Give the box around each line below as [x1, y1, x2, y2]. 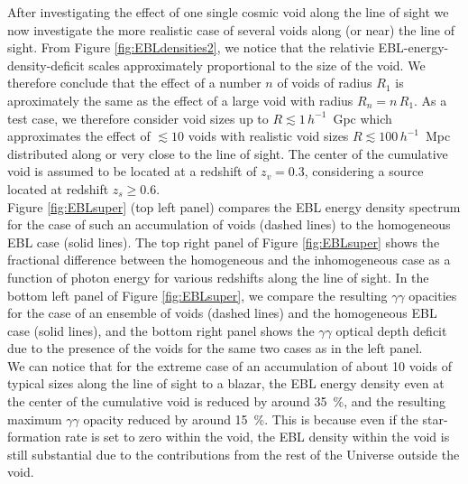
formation [7, 427, 61, 446]
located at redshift [7, 179, 109, 198]
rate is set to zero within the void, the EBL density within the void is [65, 427, 450, 446]
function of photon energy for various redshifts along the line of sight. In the [7, 267, 429, 286]
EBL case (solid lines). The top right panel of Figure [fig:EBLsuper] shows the [7, 232, 440, 251]
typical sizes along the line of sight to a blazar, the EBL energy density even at [7, 374, 445, 393]
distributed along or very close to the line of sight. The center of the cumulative [7, 144, 448, 163]
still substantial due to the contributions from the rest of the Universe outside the [7, 444, 460, 463]
